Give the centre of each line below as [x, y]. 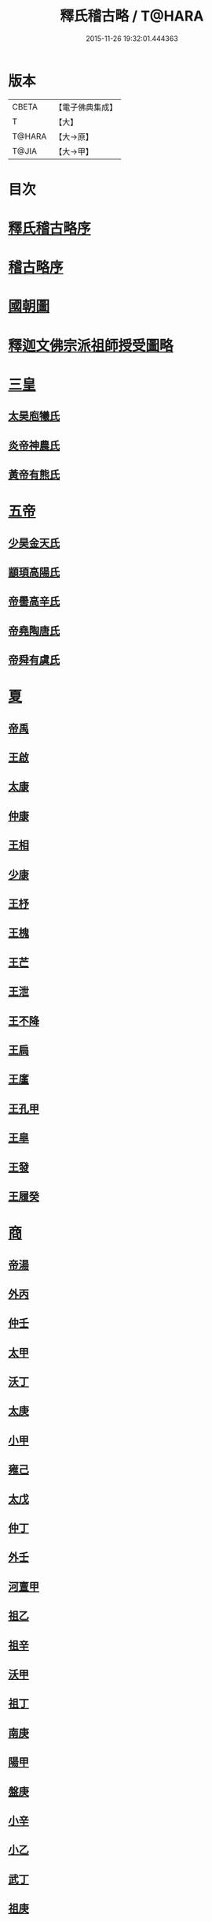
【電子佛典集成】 [86, 107]
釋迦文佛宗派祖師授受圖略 [91, 346]
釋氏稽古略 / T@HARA [132, 16]
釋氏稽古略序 [50, 229]
